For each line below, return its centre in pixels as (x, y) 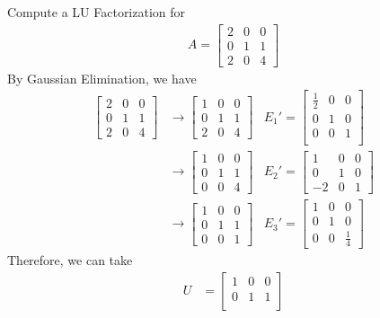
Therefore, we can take (70, 260)
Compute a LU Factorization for (97, 12)
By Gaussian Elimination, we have (102, 78)
